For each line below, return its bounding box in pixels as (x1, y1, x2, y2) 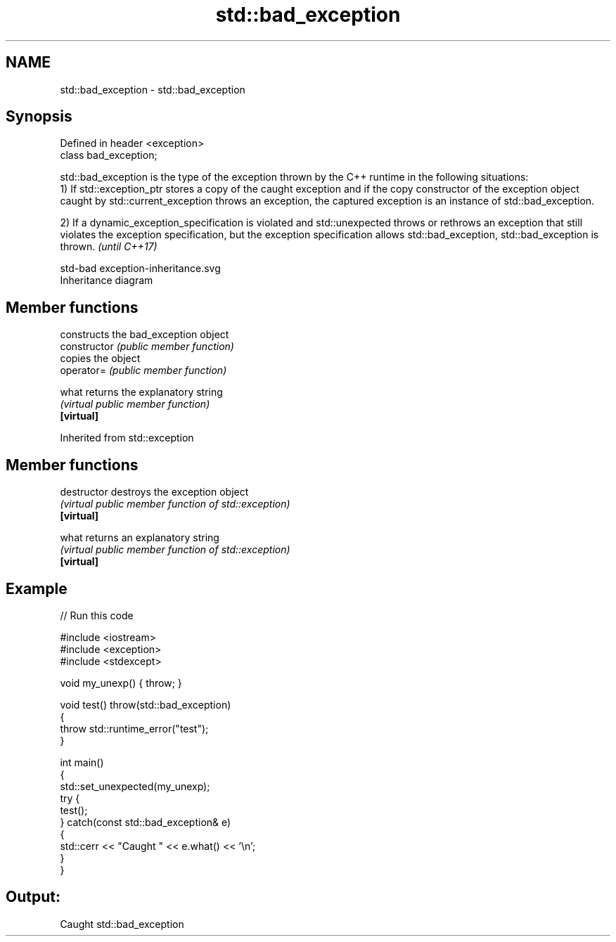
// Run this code (60, 609, 134, 621)
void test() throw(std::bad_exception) (60, 698, 231, 711)
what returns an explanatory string (60, 531, 219, 544)
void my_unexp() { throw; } (60, 676, 182, 689)
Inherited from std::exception (60, 432, 194, 444)
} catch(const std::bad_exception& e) (60, 815, 231, 828)
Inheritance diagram (60, 274, 153, 287)
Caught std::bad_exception (60, 917, 184, 930)
